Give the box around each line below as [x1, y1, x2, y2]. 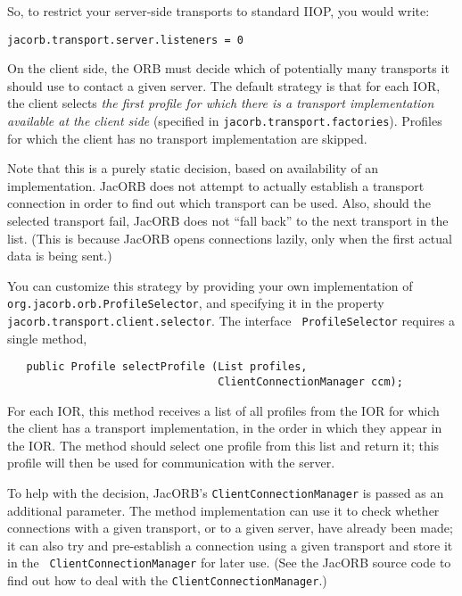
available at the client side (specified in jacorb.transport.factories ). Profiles [7, 112, 442, 130]
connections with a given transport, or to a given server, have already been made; [7, 518, 453, 537]
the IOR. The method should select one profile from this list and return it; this [7, 435, 440, 454]
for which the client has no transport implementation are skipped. [7, 128, 367, 147]
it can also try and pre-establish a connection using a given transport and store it [7, 535, 453, 554]
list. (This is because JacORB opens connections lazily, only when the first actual [7, 228, 452, 247]
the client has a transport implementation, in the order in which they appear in [7, 418, 442, 437]
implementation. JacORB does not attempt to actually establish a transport [7, 176, 425, 195]
